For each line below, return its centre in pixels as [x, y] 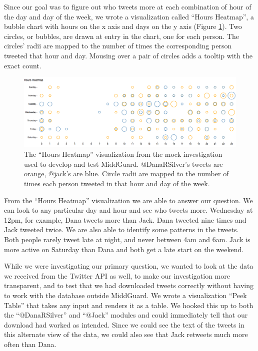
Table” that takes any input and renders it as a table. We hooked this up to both [129, 305]
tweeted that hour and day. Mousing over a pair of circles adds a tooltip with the [128, 55]
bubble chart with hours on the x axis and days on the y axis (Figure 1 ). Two [123, 26]
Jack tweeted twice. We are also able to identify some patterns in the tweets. [121, 229]
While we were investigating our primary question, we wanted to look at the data [129, 266]
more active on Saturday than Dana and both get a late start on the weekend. [124, 249]
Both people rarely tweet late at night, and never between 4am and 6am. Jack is [127, 239]
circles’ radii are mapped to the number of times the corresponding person [118, 46]
